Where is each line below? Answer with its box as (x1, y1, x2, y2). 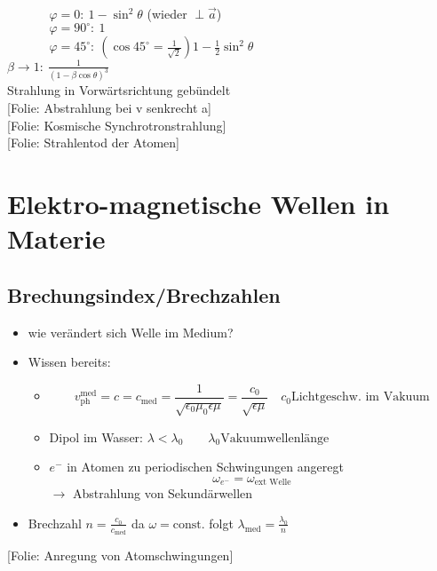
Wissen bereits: (28, 353, 111, 371)
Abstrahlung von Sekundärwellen (72, 484, 253, 503)
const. (172, 518, 205, 531)
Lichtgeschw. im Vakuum (290, 391, 430, 404)
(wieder (147, 4, 187, 22)
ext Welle (254, 478, 291, 488)
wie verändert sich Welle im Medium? (28, 322, 234, 341)
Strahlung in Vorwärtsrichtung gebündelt (7, 81, 231, 99)
